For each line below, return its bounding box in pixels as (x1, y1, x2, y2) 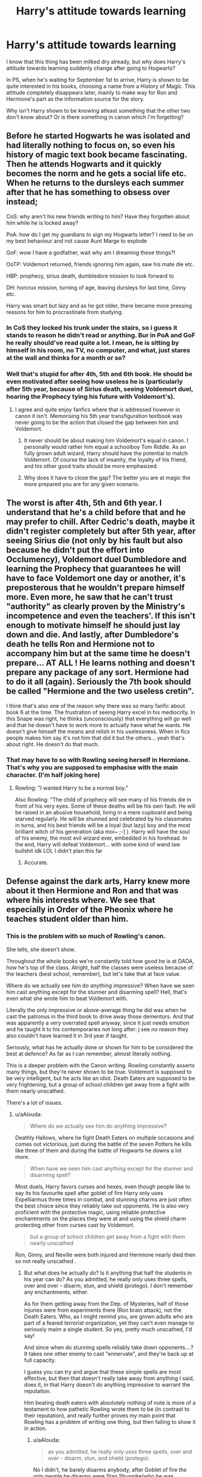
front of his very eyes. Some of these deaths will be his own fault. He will (14, 802, 195, 810)
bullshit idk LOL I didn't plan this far (14, 848, 103, 855)
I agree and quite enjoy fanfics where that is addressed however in (14, 405, 180, 413)
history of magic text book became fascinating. (6, 149, 188, 160)
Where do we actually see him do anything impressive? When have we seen (6, 982, 195, 989)
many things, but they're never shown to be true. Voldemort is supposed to (6, 1068, 192, 1075)
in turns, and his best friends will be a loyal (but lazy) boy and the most (14, 822, 191, 829)
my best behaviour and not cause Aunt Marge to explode (6, 237, 147, 245)
